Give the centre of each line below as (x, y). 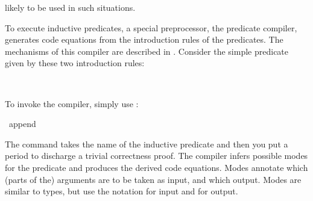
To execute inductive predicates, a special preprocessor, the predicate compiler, (151, 27)
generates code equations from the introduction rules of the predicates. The (144, 39)
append (22, 124)
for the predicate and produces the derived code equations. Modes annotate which (156, 167)
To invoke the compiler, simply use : (72, 103)
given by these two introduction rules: (75, 63)
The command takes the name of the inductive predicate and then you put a (147, 144)
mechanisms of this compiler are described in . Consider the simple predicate (147, 51)
